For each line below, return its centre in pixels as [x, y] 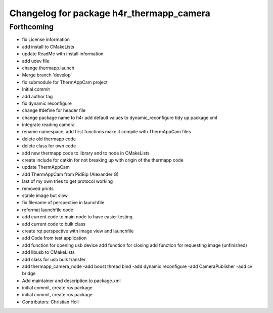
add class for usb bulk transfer [54, 259]
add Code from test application [54, 238]
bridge [29, 273]
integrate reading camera [49, 125]
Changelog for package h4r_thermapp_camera [110, 13]
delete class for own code [49, 146]
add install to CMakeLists [48, 47]
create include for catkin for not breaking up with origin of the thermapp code [103, 160]
